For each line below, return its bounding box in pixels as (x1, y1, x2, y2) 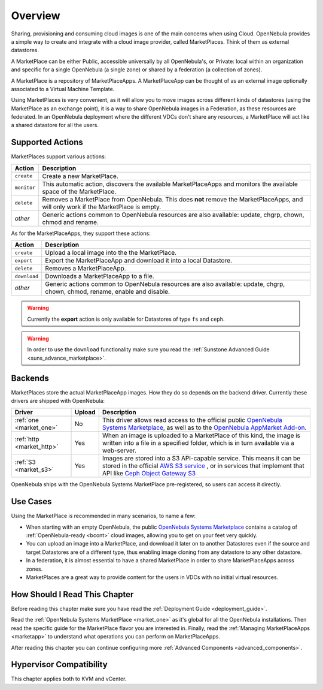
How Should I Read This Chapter (11, 589, 134, 599)
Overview (11, 9, 60, 22)
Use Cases (11, 496, 52, 507)
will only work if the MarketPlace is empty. (42, 203, 161, 211)
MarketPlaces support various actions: (11, 153, 106, 160)
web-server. (102, 447, 137, 455)
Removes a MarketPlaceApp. (45, 264, 126, 273)
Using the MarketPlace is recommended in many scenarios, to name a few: (11, 513, 196, 520)
